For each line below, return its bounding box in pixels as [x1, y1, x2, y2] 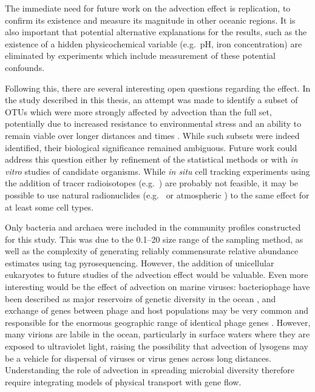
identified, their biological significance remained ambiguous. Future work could [5, 141, 297, 154]
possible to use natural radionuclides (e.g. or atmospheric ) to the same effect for [5, 188, 310, 201]
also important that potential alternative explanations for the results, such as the [5, 25, 307, 38]
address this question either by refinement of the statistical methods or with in [5, 153, 298, 166]
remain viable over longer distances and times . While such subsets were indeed [5, 129, 300, 141]
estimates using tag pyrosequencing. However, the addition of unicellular [5, 256, 274, 269]
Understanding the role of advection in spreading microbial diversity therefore [5, 363, 294, 376]
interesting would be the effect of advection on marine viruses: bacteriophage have [5, 280, 310, 293]
